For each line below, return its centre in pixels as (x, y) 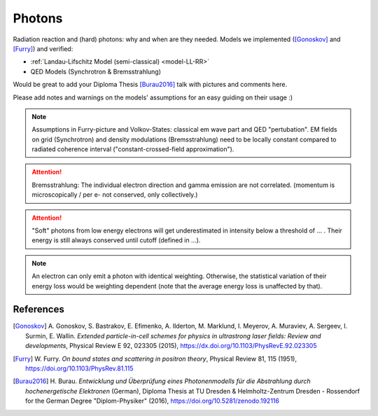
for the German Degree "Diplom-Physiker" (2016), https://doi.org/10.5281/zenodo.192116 (153, 401)
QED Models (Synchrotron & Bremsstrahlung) (96, 71)
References (38, 309)
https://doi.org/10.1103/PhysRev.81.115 (79, 368)
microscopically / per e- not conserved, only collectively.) (115, 195)
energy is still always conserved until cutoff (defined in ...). (116, 240)
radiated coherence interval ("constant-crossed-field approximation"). (133, 149)
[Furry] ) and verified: (43, 48)
